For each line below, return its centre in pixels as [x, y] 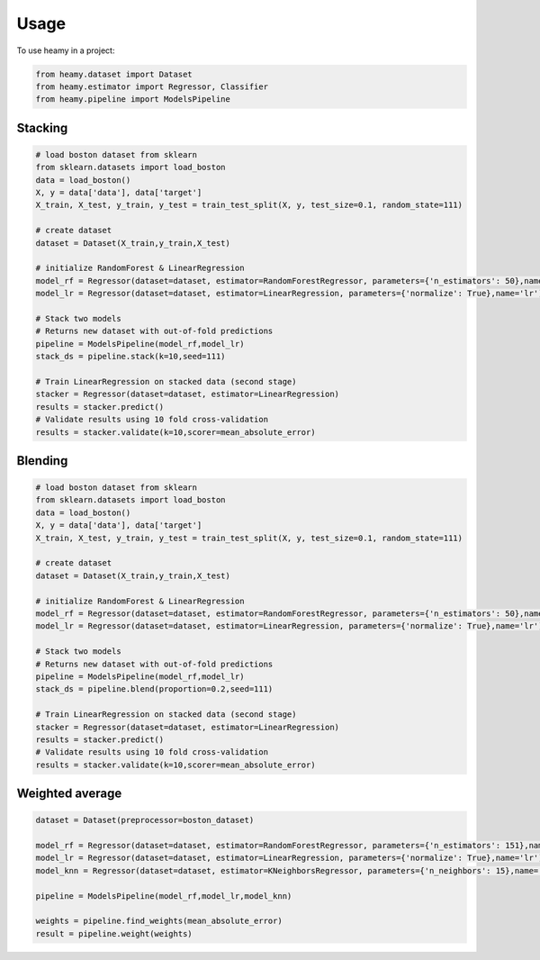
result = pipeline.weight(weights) [114, 933]
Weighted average [69, 794]
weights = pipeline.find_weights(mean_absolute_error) [159, 921]
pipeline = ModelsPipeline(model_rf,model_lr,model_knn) [164, 896]
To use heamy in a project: [66, 50]
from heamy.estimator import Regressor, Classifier [152, 86]
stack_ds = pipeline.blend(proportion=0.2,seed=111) [154, 689]
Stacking [42, 127]
